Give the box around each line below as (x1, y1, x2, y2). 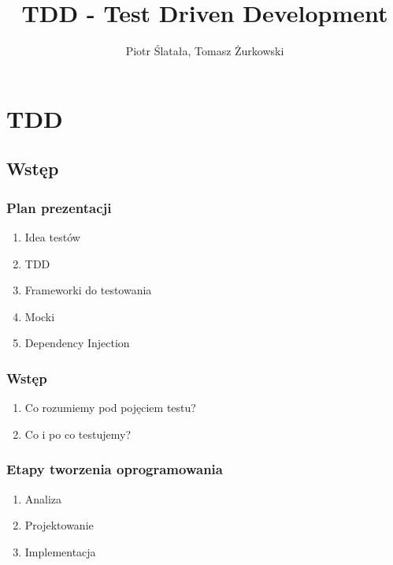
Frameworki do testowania (24, 282, 152, 298)
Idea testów (24, 228, 80, 245)
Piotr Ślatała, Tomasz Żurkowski (125, 43, 284, 59)
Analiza (24, 490, 62, 507)
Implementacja (24, 543, 96, 559)
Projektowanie (24, 517, 94, 533)
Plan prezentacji (6, 197, 112, 217)
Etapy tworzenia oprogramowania (6, 459, 223, 479)
